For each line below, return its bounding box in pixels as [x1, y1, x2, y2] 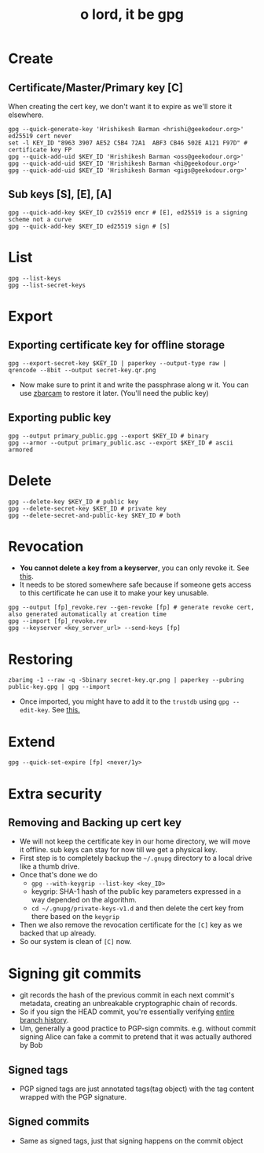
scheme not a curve [8, 215, 72, 223]
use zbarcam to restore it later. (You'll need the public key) [19, 388, 210, 397]
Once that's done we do [19, 870, 98, 880]
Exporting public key [8, 411, 112, 425]
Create [8, 49, 53, 68]
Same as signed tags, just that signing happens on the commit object [19, 1136, 244, 1145]
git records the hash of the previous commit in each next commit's [19, 990, 235, 1000]
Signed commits [8, 1115, 90, 1129]
